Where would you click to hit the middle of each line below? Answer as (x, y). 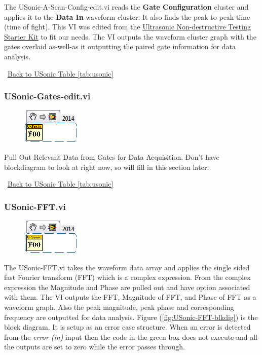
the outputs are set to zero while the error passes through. (95, 347)
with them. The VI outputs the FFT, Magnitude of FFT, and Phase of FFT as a (130, 297)
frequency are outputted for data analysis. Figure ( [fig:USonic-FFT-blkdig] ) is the (131, 317)
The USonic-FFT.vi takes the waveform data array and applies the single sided (127, 267)
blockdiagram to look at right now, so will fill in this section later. (107, 167)
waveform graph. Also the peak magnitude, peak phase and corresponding (119, 307)
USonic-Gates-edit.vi (47, 96)
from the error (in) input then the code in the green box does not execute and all (131, 336)
